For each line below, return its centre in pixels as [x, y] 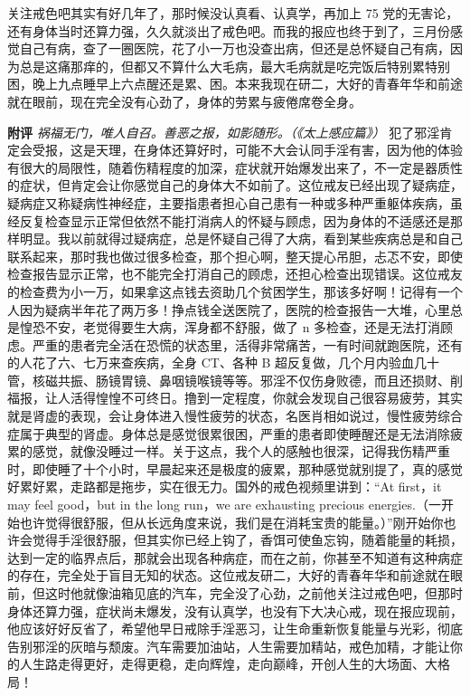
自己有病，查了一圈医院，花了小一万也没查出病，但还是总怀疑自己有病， [235, 48]
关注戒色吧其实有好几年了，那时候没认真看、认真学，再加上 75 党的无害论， [233, 13]
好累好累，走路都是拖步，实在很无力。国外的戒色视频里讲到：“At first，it [225, 486]
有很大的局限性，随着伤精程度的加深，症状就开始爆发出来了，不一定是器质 [229, 167]
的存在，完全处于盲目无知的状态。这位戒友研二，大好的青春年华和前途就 [222, 575]
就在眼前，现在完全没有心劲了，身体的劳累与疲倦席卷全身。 [184, 101]
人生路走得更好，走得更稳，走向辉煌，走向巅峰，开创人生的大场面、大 [228, 664]
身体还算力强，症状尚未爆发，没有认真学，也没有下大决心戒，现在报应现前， [235, 610]
